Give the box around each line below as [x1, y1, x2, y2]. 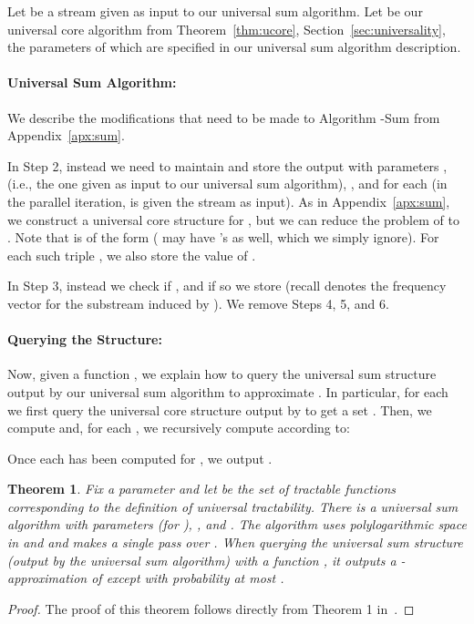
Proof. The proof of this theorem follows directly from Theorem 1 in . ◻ [7, 598, 415, 618]
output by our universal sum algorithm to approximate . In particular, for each [7, 382, 448, 401]
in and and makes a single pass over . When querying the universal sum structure [7, 533, 463, 552]
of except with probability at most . [91, 568, 284, 588]
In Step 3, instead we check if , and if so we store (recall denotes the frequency [7, 276, 447, 295]
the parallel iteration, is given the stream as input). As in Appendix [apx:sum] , [7, 191, 450, 210]
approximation [7, 568, 88, 588]
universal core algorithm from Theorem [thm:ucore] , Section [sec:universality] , [7, 19, 446, 38]
